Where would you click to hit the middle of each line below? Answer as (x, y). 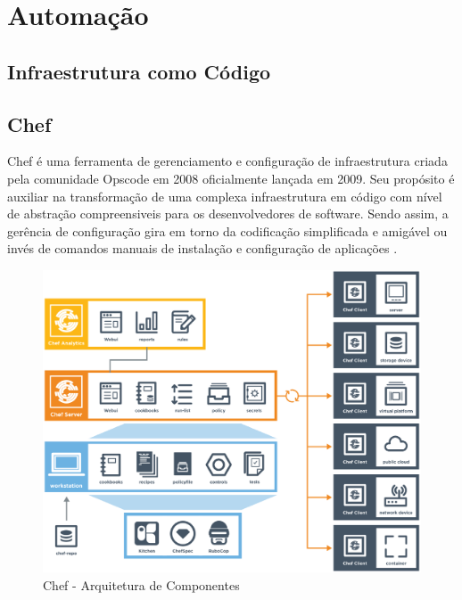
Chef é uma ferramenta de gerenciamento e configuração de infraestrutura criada (227, 161)
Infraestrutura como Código (139, 71)
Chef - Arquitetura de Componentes (141, 584)
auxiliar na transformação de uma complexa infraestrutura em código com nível (225, 196)
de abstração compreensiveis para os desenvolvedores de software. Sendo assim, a (228, 214)
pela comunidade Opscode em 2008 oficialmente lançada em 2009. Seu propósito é (231, 178)
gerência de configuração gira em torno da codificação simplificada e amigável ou (227, 230)
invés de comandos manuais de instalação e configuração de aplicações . (202, 248)
